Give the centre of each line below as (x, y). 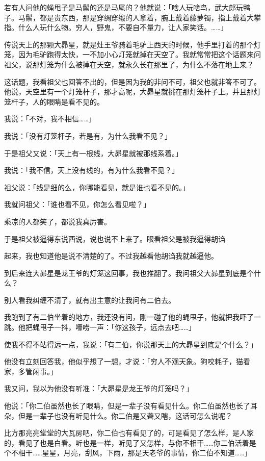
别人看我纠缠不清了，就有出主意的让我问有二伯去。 (90, 300)
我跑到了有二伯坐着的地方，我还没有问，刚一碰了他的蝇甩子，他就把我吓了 (129, 317)
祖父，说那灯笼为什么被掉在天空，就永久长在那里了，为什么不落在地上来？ (129, 64)
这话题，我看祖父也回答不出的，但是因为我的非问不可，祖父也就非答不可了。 (132, 81)
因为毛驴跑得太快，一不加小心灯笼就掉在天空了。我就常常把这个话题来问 (139, 54)
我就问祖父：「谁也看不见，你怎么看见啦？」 (77, 204)
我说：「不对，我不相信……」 (50, 119)
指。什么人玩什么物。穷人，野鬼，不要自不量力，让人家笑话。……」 (116, 27)
